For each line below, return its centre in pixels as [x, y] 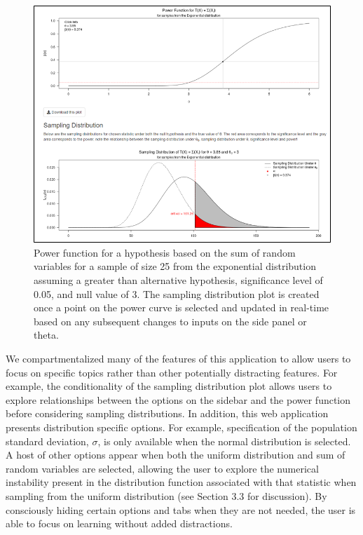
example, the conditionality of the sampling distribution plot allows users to [169, 386]
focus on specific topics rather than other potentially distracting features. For [172, 372]
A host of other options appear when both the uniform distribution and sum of [176, 455]
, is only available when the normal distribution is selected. [224, 441]
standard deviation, [47, 441]
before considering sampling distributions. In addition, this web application [167, 413]
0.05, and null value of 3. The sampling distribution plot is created [177, 293]
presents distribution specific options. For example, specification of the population [181, 427]
